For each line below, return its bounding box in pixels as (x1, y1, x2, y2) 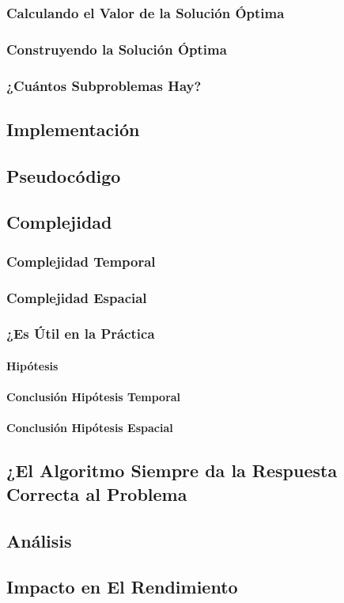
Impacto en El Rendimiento (6, 575, 238, 599)
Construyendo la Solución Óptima (6, 39, 227, 59)
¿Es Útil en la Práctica (6, 324, 155, 343)
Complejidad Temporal (6, 251, 156, 271)
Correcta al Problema (6, 481, 187, 506)
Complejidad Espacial (6, 287, 147, 307)
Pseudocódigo (6, 163, 121, 188)
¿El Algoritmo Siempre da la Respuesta (6, 458, 338, 483)
